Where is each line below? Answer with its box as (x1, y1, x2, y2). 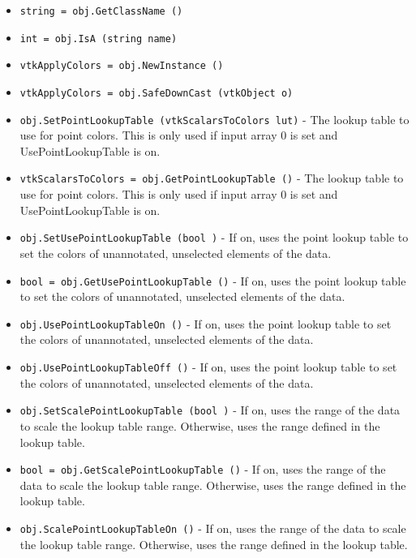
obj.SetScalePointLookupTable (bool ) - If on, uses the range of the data (19, 401, 401, 418)
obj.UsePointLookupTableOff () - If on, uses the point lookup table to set (19, 358, 397, 376)
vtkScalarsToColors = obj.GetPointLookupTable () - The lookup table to (19, 170, 404, 187)
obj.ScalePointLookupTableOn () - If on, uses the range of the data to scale (19, 520, 406, 536)
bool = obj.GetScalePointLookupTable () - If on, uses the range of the (19, 461, 386, 478)
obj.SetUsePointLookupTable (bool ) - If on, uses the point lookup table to (19, 229, 409, 246)
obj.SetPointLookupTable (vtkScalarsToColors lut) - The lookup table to (19, 110, 410, 127)
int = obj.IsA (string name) (19, 32, 178, 45)
